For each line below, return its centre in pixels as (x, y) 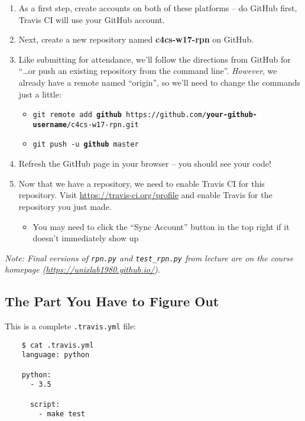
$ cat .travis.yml (58, 345)
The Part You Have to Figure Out (112, 301)
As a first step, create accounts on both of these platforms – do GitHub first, (158, 8)
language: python (56, 355)
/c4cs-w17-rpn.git (103, 124)
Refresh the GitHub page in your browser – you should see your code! (145, 163)
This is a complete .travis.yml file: (70, 326)
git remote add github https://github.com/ (120, 115)
